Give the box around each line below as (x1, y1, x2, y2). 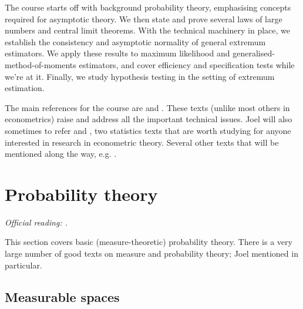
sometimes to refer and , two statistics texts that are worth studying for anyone (5, 124, 291, 136)
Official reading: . (5, 216, 68, 228)
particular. (5, 258, 42, 271)
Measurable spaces (5, 287, 120, 305)
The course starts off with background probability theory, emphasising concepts (5, 1, 291, 13)
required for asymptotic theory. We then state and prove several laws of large (5, 12, 282, 25)
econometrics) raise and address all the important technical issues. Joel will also (5, 113, 292, 125)
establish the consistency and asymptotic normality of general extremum (5, 35, 266, 48)
